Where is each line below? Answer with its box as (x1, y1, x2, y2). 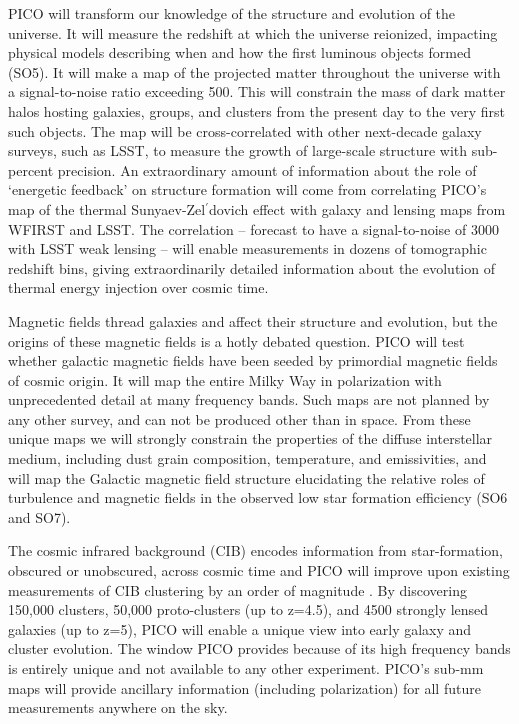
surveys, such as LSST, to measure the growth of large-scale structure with (8, 140, 468, 161)
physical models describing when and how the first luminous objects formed (8, 42, 471, 63)
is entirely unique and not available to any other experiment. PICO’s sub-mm (8, 658, 484, 678)
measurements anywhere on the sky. (8, 697, 228, 718)
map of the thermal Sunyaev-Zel (8, 198, 206, 219)
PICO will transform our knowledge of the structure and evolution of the (8, 3, 456, 23)
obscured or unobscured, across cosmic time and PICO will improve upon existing (8, 560, 510, 581)
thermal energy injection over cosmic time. (8, 277, 269, 298)
